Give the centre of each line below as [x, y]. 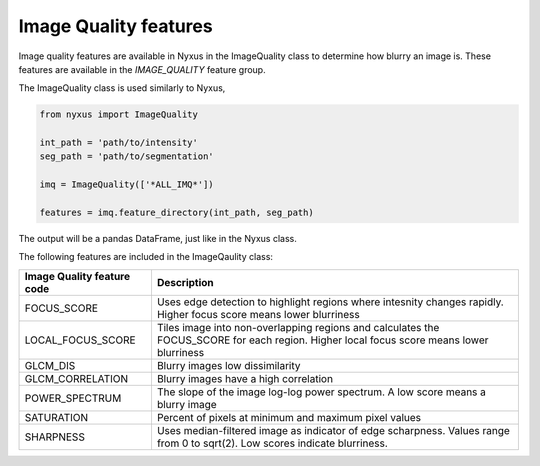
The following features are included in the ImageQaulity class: [146, 257]
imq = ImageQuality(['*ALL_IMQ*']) [126, 184]
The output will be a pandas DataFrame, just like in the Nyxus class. [157, 239]
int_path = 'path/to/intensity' [119, 143]
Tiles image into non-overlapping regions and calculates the [298, 327]
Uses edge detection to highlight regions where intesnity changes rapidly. [330, 302]
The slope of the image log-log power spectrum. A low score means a [321, 392]
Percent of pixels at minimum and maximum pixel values [289, 417]
